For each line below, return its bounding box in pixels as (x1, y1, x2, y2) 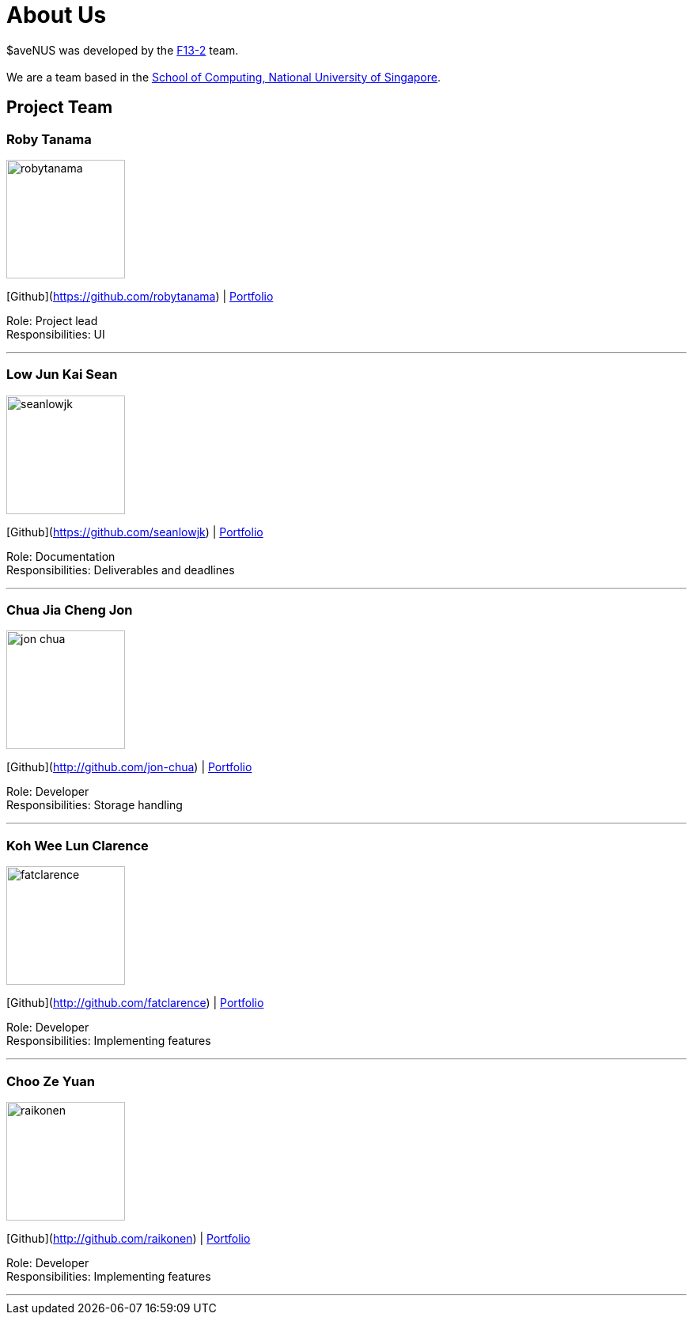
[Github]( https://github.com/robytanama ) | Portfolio (6, 289, 274, 303)
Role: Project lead (6, 313, 98, 327)
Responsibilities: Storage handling (6, 798, 183, 812)
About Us (6, 2, 107, 28)
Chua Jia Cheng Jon (6, 602, 133, 619)
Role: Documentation (6, 549, 116, 563)
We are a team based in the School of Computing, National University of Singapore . (6, 70, 441, 84)
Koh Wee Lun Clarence (6, 837, 149, 854)
